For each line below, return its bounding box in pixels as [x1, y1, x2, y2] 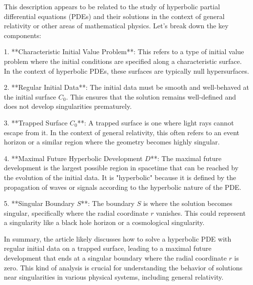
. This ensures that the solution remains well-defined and [66, 91, 236, 102]
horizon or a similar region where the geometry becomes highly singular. [4, 137, 220, 147]
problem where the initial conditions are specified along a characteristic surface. [4, 56, 242, 66]
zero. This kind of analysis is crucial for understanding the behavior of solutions [4, 262, 243, 272]
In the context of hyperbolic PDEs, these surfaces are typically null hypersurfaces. [4, 65, 249, 76]
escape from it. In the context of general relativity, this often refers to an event [4, 127, 240, 137]
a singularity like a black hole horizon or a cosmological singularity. [4, 217, 205, 227]
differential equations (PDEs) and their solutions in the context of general [4, 11, 225, 21]
